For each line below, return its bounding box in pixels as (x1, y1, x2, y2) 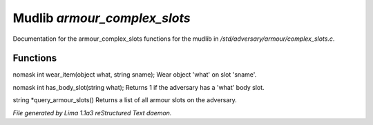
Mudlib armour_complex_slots (12, 10, 191, 26)
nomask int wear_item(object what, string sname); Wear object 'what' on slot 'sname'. (12, 70, 257, 79)
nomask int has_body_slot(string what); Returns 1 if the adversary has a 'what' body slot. (12, 83, 265, 91)
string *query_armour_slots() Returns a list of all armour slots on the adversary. (12, 96, 238, 104)
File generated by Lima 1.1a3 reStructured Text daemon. (12, 108, 172, 117)
